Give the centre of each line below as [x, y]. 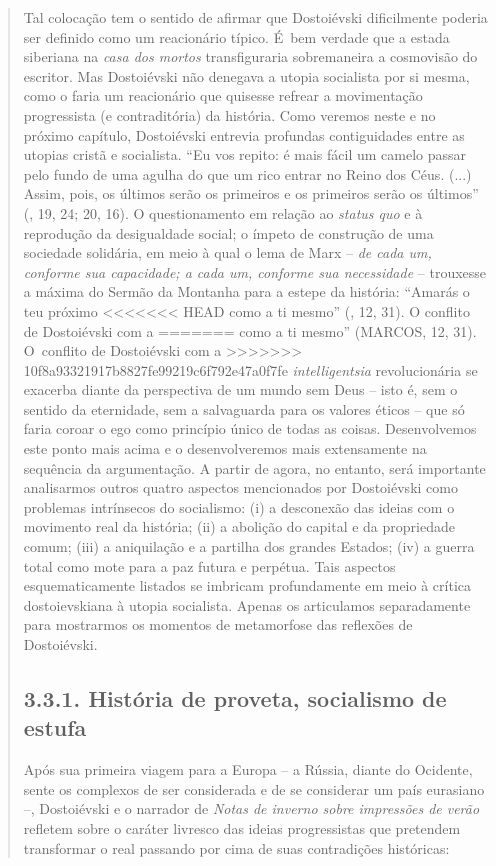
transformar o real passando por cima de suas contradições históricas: [236, 847]
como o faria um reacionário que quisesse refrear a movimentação [223, 95]
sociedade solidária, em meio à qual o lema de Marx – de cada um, [227, 252]
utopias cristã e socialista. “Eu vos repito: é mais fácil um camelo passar [245, 154]
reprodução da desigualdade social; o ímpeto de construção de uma [228, 232]
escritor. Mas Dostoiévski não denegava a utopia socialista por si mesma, [246, 75]
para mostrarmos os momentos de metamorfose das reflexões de [218, 624]
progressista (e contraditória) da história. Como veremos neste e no [229, 114]
